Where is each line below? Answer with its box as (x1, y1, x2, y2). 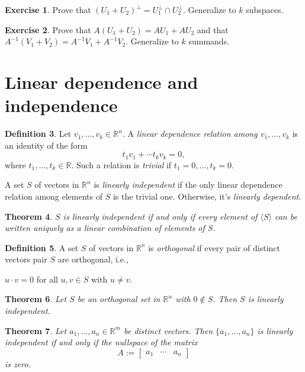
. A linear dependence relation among (122, 127, 258, 140)
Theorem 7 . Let (5, 324, 67, 336)
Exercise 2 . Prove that (5, 23, 91, 36)
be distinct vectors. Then (123, 324, 213, 336)
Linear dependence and (5, 69, 198, 94)
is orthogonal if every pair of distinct (148, 241, 280, 254)
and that (197, 23, 229, 36)
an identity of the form (5, 139, 88, 151)
